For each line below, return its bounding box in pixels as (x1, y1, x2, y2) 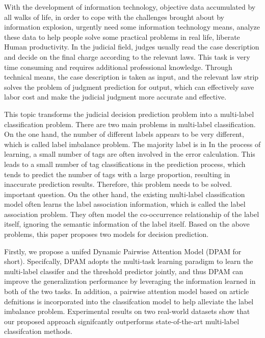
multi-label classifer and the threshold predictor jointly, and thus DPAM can (4, 265, 244, 276)
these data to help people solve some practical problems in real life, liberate (4, 31, 240, 42)
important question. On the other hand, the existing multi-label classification (4, 188, 245, 199)
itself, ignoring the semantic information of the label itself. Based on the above (4, 219, 250, 229)
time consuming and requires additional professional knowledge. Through (4, 61, 232, 72)
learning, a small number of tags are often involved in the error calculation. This (4, 149, 255, 159)
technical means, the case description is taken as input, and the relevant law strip (4, 71, 259, 82)
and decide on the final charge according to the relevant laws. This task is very (4, 51, 250, 62)
